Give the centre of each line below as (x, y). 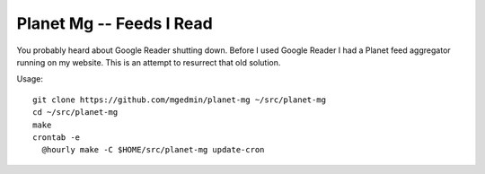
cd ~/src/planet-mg (75, 113)
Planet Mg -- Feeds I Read (115, 23)
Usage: (30, 79)
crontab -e (57, 137)
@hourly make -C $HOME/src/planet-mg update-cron (153, 150)
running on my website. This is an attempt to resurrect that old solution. (149, 62)
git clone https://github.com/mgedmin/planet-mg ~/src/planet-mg (180, 100)
